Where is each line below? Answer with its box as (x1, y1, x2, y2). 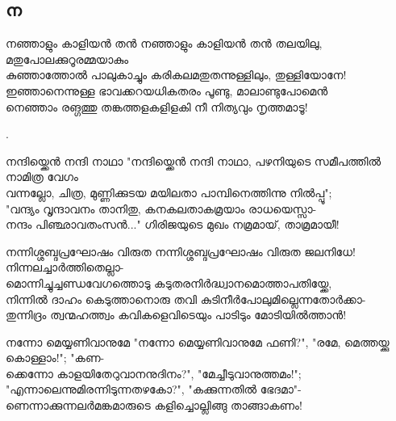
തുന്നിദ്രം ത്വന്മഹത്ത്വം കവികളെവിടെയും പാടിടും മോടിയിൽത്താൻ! (6, 306, 347, 323)
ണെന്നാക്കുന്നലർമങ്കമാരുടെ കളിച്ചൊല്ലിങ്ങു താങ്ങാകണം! (6, 397, 302, 414)
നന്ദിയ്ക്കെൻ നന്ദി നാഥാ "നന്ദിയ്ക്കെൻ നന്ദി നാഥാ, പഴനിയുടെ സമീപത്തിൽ (6, 152, 381, 169)
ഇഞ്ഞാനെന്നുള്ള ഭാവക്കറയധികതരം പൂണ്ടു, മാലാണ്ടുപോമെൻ (6, 82, 328, 99)
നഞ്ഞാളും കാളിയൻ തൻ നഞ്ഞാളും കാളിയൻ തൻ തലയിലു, (6, 35, 323, 52)
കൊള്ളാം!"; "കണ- (6, 349, 105, 366)
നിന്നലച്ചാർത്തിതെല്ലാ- (6, 259, 124, 276)
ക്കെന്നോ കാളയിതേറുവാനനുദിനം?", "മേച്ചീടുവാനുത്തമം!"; (6, 364, 302, 381)
